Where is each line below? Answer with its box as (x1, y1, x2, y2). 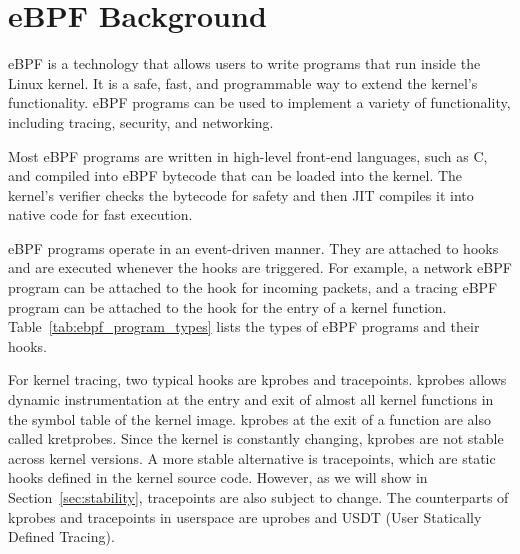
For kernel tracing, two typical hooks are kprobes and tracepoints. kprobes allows (8, 369, 507, 390)
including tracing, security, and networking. (8, 111, 274, 132)
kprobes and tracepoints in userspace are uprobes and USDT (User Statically (8, 506, 482, 527)
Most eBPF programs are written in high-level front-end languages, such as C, (8, 145, 488, 166)
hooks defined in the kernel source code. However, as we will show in (8, 467, 428, 488)
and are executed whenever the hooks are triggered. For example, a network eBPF (8, 257, 512, 278)
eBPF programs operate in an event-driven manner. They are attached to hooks (8, 237, 499, 258)
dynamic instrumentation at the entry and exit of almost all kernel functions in (8, 389, 494, 410)
